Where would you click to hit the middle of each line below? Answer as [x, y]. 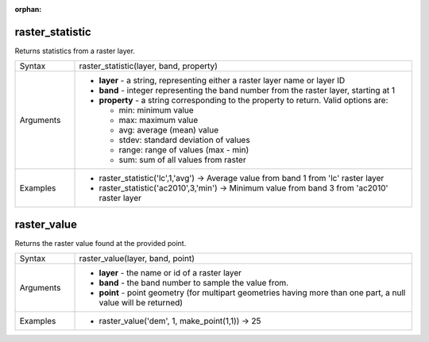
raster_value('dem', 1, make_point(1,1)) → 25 [180, 321]
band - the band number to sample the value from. [194, 283]
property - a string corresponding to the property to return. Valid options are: [243, 101]
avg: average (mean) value [169, 130]
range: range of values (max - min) [184, 150]
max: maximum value [158, 121]
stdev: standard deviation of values [184, 140]
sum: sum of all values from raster [182, 160]
